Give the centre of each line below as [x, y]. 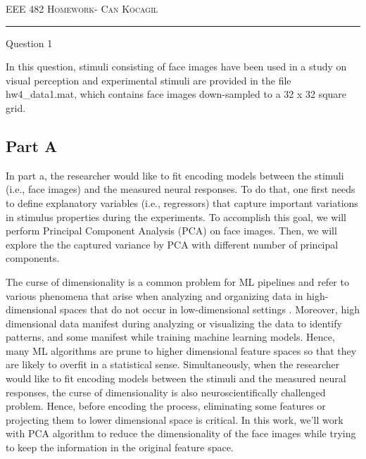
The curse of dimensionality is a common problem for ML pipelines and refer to [177, 281]
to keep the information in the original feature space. [120, 447]
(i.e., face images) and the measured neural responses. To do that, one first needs [181, 189]
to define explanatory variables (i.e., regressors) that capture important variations [182, 202]
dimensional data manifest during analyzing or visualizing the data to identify [174, 323]
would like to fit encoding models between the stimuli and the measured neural [176, 378]
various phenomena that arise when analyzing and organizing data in [154, 295]
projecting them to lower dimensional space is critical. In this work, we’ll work [175, 419]
